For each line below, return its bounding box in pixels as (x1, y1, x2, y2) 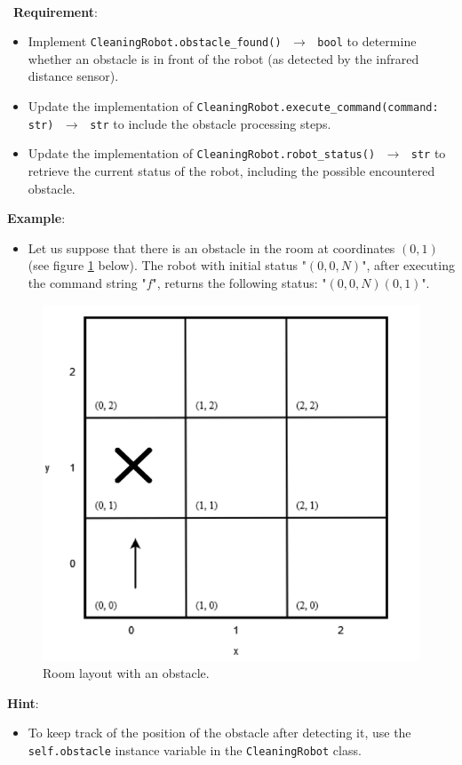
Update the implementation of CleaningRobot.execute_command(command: (28, 97, 439, 116)
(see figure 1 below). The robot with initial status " (28, 256, 307, 275)
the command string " (28, 273, 147, 291)
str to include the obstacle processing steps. (90, 114, 331, 132)
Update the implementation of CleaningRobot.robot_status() (28, 144, 376, 163)
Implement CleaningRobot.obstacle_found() (28, 32, 282, 51)
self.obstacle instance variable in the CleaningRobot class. (28, 741, 362, 760)
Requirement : (13, 2, 98, 20)
